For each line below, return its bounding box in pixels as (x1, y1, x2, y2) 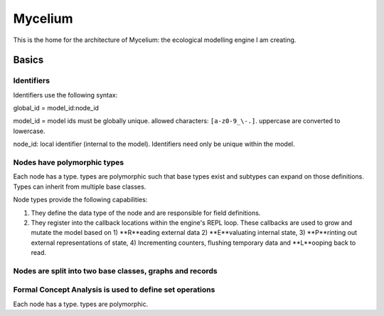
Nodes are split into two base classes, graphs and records (13, 265, 218, 275)
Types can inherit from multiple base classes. (13, 182, 146, 191)
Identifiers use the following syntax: (13, 90, 118, 99)
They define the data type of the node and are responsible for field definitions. (31, 209, 261, 217)
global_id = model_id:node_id (13, 104, 100, 112)
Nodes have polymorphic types (13, 157, 124, 167)
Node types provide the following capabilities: (13, 196, 148, 204)
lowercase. (13, 127, 46, 135)
